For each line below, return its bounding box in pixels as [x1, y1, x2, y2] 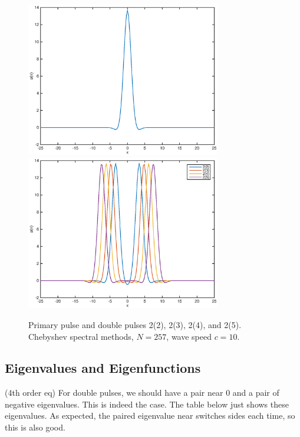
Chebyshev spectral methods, [28, 330, 134, 342]
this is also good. [5, 421, 65, 433]
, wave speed [166, 330, 212, 342]
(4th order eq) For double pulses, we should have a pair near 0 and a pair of [5, 386, 279, 399]
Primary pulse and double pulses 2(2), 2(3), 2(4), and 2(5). [28, 318, 242, 330]
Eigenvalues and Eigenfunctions [5, 359, 201, 377]
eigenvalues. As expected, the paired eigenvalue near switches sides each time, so [5, 409, 295, 422]
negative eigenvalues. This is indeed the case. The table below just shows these [5, 398, 289, 410]
